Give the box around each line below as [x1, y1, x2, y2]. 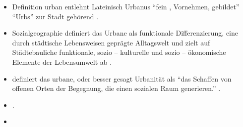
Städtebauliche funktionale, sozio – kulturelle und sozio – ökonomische [12, 47, 226, 57]
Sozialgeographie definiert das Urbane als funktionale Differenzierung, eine [12, 28, 238, 38]
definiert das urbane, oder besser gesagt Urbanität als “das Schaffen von [12, 73, 232, 84]
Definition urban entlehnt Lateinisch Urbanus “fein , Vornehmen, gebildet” [12, 1, 240, 11]
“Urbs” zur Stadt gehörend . [12, 11, 99, 21]
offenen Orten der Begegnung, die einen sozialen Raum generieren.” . [12, 83, 221, 93]
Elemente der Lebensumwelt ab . [12, 56, 112, 67]
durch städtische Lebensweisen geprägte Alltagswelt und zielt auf [12, 37, 210, 47]
